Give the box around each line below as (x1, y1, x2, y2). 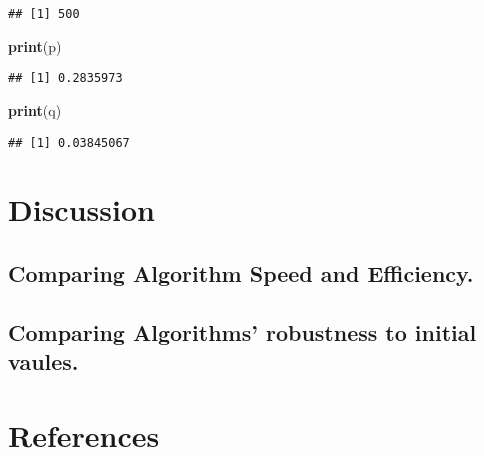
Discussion (8, 189, 155, 230)
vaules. (8, 346, 79, 377)
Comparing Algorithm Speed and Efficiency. (8, 257, 474, 288)
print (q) (8, 99, 62, 120)
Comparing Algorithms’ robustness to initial (8, 316, 477, 347)
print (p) (8, 35, 62, 56)
